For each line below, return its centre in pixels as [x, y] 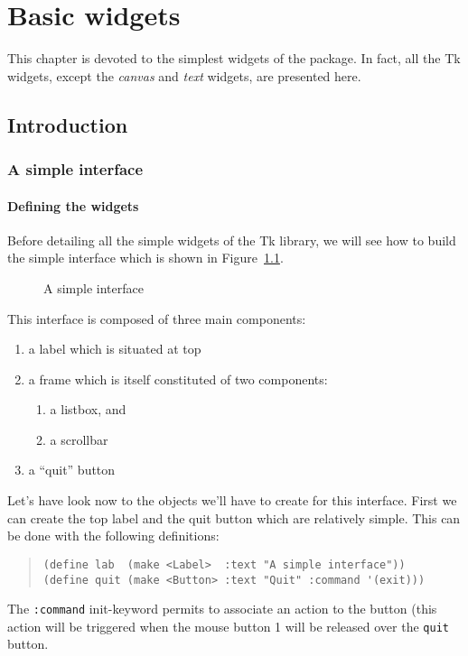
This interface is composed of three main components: [157, 318]
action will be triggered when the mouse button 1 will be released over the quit [228, 626]
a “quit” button [72, 470]
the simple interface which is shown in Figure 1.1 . [145, 258]
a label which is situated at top [115, 349]
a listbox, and [88, 409]
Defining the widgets [73, 205]
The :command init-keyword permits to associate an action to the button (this [222, 609]
